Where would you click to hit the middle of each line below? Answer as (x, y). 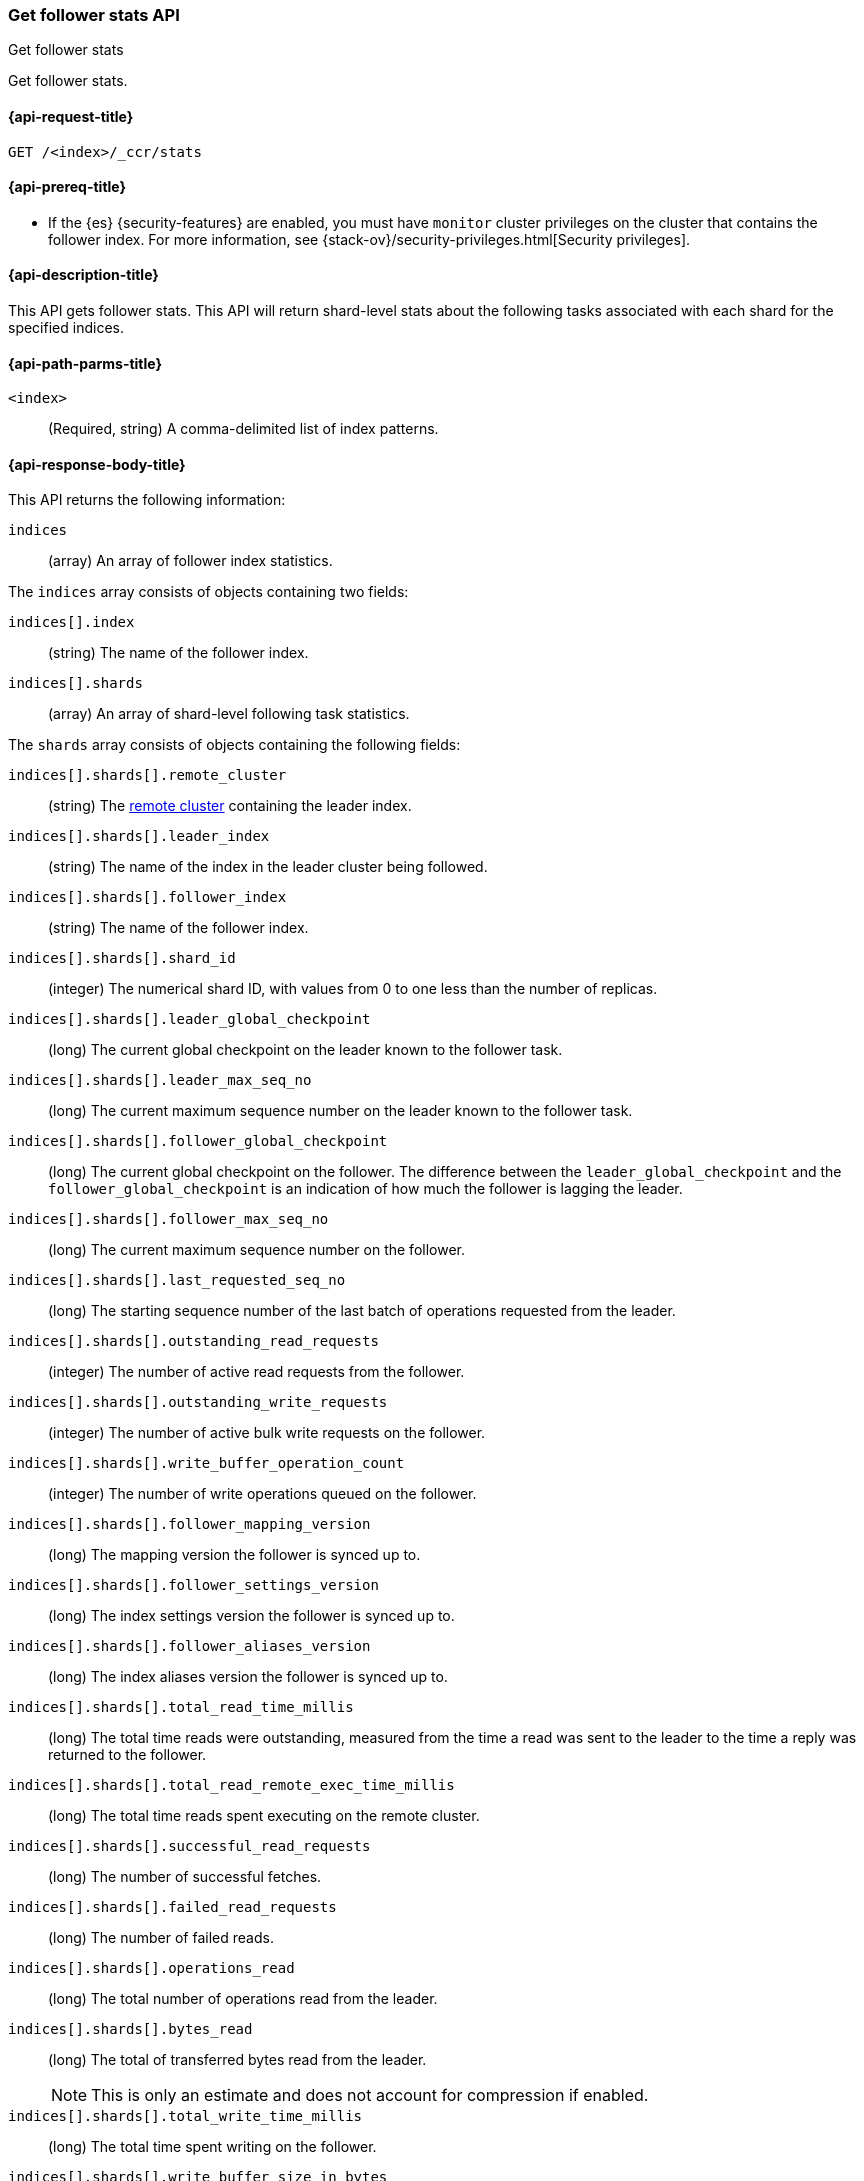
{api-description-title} (83, 275)
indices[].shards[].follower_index (147, 897)
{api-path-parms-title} (85, 363)
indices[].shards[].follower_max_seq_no (168, 1219)
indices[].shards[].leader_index (139, 836)
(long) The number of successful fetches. (185, 1877)
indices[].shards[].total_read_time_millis (181, 1707)
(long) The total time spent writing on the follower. (212, 2147)
